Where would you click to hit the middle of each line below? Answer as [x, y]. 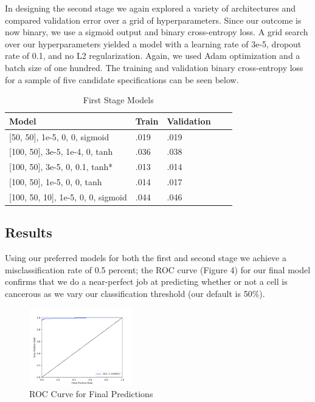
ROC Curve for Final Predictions [91, 394]
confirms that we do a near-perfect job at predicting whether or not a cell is [146, 281]
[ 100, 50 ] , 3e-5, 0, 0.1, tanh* [61, 167]
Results [29, 232]
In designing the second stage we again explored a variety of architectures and [150, 8]
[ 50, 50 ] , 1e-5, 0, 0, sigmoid [59, 136]
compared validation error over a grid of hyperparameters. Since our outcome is [153, 20]
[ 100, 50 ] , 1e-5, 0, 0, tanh [56, 182]
